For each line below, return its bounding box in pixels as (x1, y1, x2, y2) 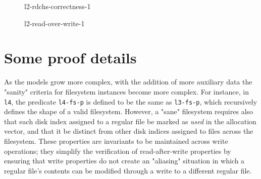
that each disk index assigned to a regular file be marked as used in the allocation (4, 116, 256, 126)
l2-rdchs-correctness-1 (24, 1, 91, 11)
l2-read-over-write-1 (24, 18, 85, 28)
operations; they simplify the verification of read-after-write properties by (4, 145, 231, 156)
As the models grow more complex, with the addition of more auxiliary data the (4, 76, 252, 87)
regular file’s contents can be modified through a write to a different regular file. (4, 165, 252, 175)
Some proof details (4, 47, 137, 68)
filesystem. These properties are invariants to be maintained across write (4, 135, 228, 146)
